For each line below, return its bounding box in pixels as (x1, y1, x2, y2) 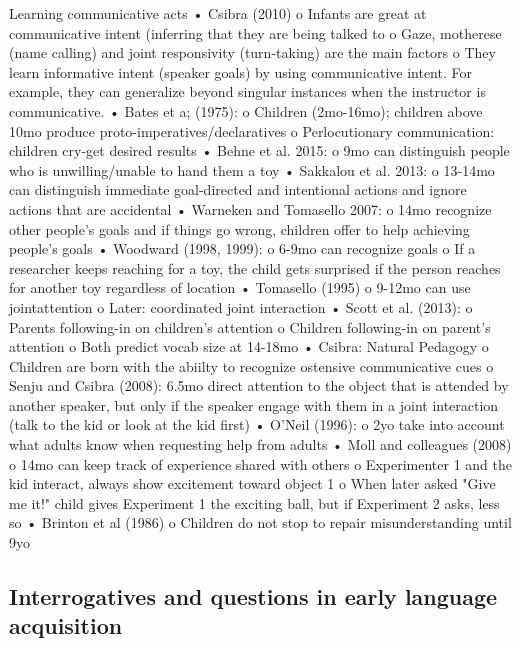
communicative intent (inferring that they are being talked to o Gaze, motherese (9, 22, 502, 43)
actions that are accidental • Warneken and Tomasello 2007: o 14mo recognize (9, 198, 492, 219)
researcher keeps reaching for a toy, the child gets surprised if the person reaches (9, 257, 501, 278)
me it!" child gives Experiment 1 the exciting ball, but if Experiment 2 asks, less (9, 492, 500, 513)
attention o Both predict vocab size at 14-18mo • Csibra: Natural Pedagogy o (9, 336, 489, 357)
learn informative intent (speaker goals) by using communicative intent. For (9, 61, 472, 82)
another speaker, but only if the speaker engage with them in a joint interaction (9, 394, 499, 415)
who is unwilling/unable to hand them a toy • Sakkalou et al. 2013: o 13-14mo (9, 159, 495, 180)
